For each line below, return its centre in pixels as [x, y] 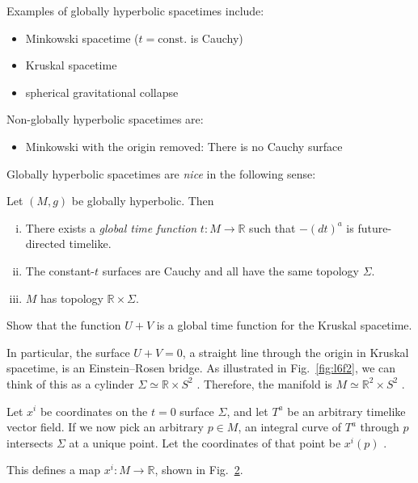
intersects [30, 442]
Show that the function [64, 325]
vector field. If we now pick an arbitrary [105, 427]
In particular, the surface [68, 352]
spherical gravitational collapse [102, 92]
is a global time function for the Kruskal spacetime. [284, 325]
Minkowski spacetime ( [82, 38]
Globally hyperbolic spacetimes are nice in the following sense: [161, 173]
